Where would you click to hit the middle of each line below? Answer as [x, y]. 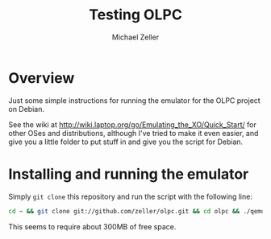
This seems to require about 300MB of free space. [92, 226]
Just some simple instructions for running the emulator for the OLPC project [134, 100]
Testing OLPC [135, 15]
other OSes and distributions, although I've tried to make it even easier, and [133, 133]
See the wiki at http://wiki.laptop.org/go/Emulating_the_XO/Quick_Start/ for [132, 124]
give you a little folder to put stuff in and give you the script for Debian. [126, 142]
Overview [42, 78]
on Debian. [26, 109]
